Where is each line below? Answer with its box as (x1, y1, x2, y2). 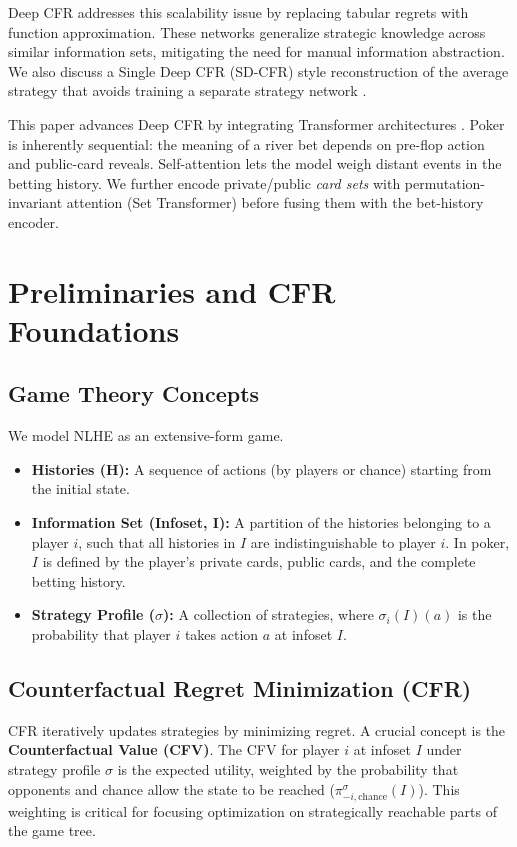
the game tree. (8, 820, 96, 841)
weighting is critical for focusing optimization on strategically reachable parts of (8, 800, 497, 821)
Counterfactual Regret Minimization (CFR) (8, 673, 472, 704)
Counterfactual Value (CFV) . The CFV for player (8, 739, 340, 760)
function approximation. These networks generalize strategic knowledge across (8, 21, 486, 42)
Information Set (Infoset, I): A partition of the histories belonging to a (31, 512, 491, 533)
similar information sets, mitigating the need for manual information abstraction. (8, 41, 505, 62)
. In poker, (445, 531, 510, 552)
